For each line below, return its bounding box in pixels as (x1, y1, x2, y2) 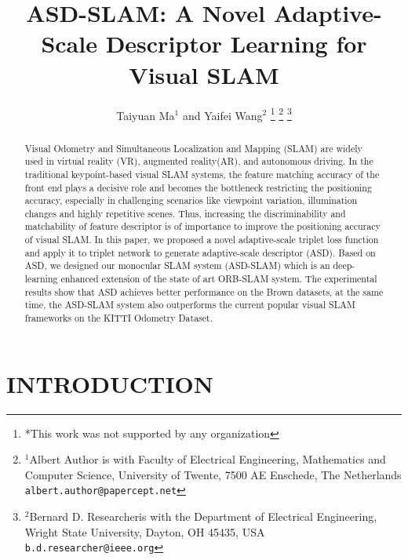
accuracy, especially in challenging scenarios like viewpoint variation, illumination (24, 194, 358, 207)
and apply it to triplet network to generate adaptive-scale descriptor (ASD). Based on (24, 245, 376, 259)
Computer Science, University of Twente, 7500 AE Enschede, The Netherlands (24, 466, 402, 482)
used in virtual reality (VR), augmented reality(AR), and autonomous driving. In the (24, 155, 373, 168)
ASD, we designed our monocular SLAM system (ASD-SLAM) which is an (24, 259, 330, 272)
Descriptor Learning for (105, 27, 367, 60)
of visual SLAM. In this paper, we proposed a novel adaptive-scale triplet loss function (24, 233, 379, 246)
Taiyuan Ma (116, 107, 175, 123)
